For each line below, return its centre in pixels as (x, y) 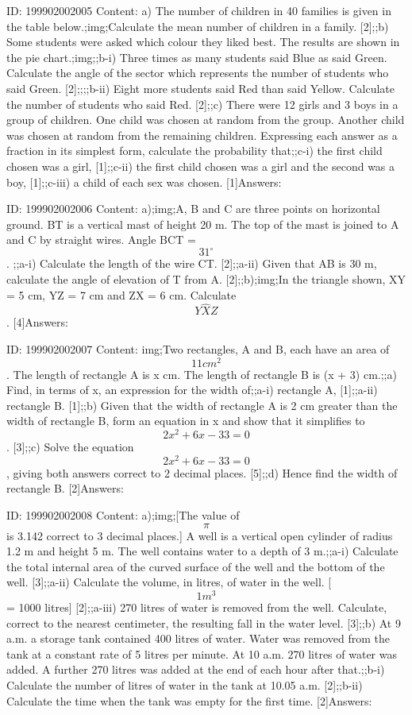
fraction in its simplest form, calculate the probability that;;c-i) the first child (194, 151)
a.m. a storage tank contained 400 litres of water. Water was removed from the (198, 638)
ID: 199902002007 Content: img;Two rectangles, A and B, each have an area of (198, 349)
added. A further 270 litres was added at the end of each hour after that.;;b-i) (196, 669)
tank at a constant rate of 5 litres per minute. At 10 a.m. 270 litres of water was (202, 653)
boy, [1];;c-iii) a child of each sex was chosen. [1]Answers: (144, 182)
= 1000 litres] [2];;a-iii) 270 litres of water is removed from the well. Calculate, (197, 607)
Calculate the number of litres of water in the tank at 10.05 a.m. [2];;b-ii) (185, 685)
